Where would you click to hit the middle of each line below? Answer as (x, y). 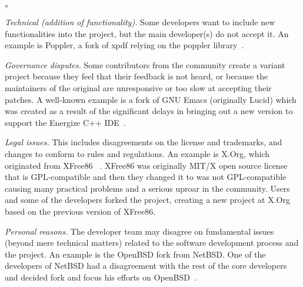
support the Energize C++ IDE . (65, 122)
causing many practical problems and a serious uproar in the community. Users (147, 188)
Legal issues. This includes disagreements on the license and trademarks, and (144, 142)
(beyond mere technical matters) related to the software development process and (152, 243)
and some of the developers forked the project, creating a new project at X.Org (147, 200)
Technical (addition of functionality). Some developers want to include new (140, 22)
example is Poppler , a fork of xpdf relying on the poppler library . (124, 45)
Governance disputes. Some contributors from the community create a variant (145, 64)
